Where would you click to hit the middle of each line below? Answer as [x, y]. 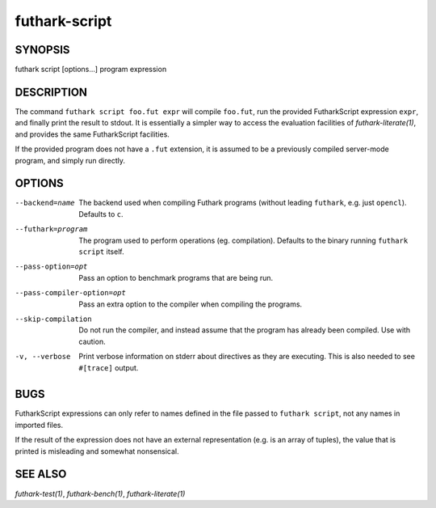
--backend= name [45, 203]
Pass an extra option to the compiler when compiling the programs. [191, 304]
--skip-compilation [53, 319]
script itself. [101, 252]
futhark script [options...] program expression [91, 70]
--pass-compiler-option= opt [71, 293]
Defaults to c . [101, 214]
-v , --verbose [43, 357]
